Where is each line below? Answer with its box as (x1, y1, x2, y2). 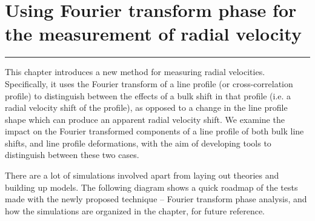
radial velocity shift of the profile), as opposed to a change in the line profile (5, 101, 288, 114)
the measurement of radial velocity (5, 21, 302, 46)
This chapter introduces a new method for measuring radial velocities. (5, 65, 265, 78)
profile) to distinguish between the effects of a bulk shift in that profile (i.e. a (5, 89, 291, 102)
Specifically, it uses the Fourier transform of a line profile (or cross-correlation (5, 77, 293, 90)
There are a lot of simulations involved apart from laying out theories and (5, 169, 279, 182)
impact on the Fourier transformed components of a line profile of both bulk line (5, 125, 304, 137)
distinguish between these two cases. (5, 148, 139, 161)
